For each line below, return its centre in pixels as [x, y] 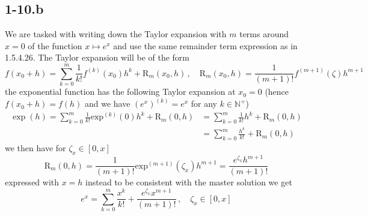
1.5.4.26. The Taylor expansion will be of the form [97, 57]
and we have [107, 103]
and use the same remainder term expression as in [205, 45]
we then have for [35, 147]
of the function [55, 45]
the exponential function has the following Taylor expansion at [120, 91]
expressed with [32, 182]
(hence [277, 91]
